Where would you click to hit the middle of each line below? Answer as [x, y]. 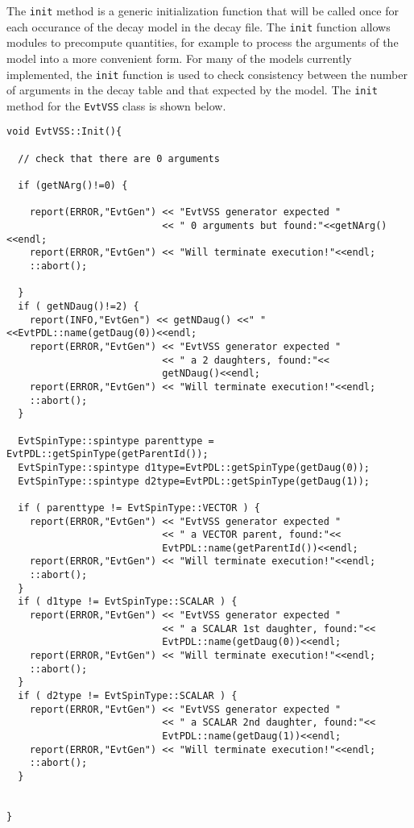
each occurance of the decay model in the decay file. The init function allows [199, 26]
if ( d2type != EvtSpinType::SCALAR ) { [128, 696]
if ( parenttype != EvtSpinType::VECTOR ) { [139, 508]
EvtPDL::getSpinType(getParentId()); [108, 454]
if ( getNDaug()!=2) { [79, 306]
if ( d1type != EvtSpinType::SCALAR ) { [128, 602]
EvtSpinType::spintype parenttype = [116, 441]
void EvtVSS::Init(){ [64, 132]
